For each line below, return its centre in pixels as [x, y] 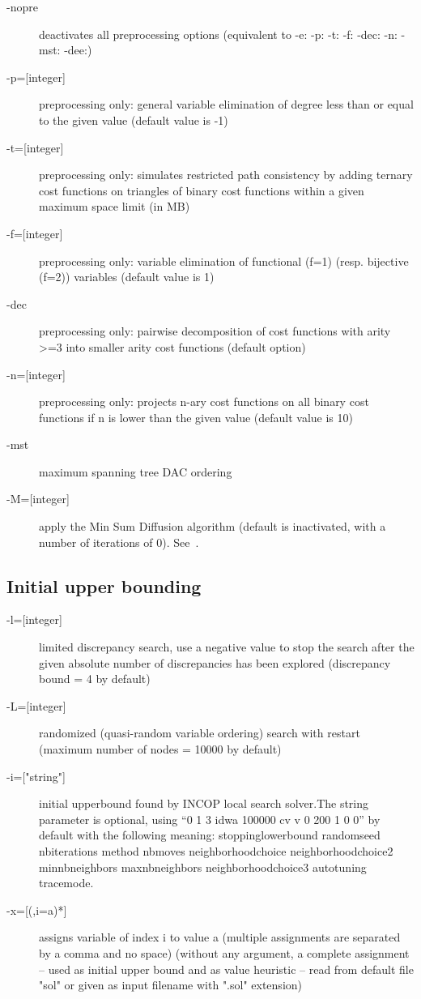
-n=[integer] [36, 374]
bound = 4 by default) [95, 679]
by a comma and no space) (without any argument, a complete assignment [224, 952]
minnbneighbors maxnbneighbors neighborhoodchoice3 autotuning [203, 867]
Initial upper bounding [104, 585]
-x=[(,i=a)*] [37, 909]
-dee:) [78, 50]
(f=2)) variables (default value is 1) [127, 277]
